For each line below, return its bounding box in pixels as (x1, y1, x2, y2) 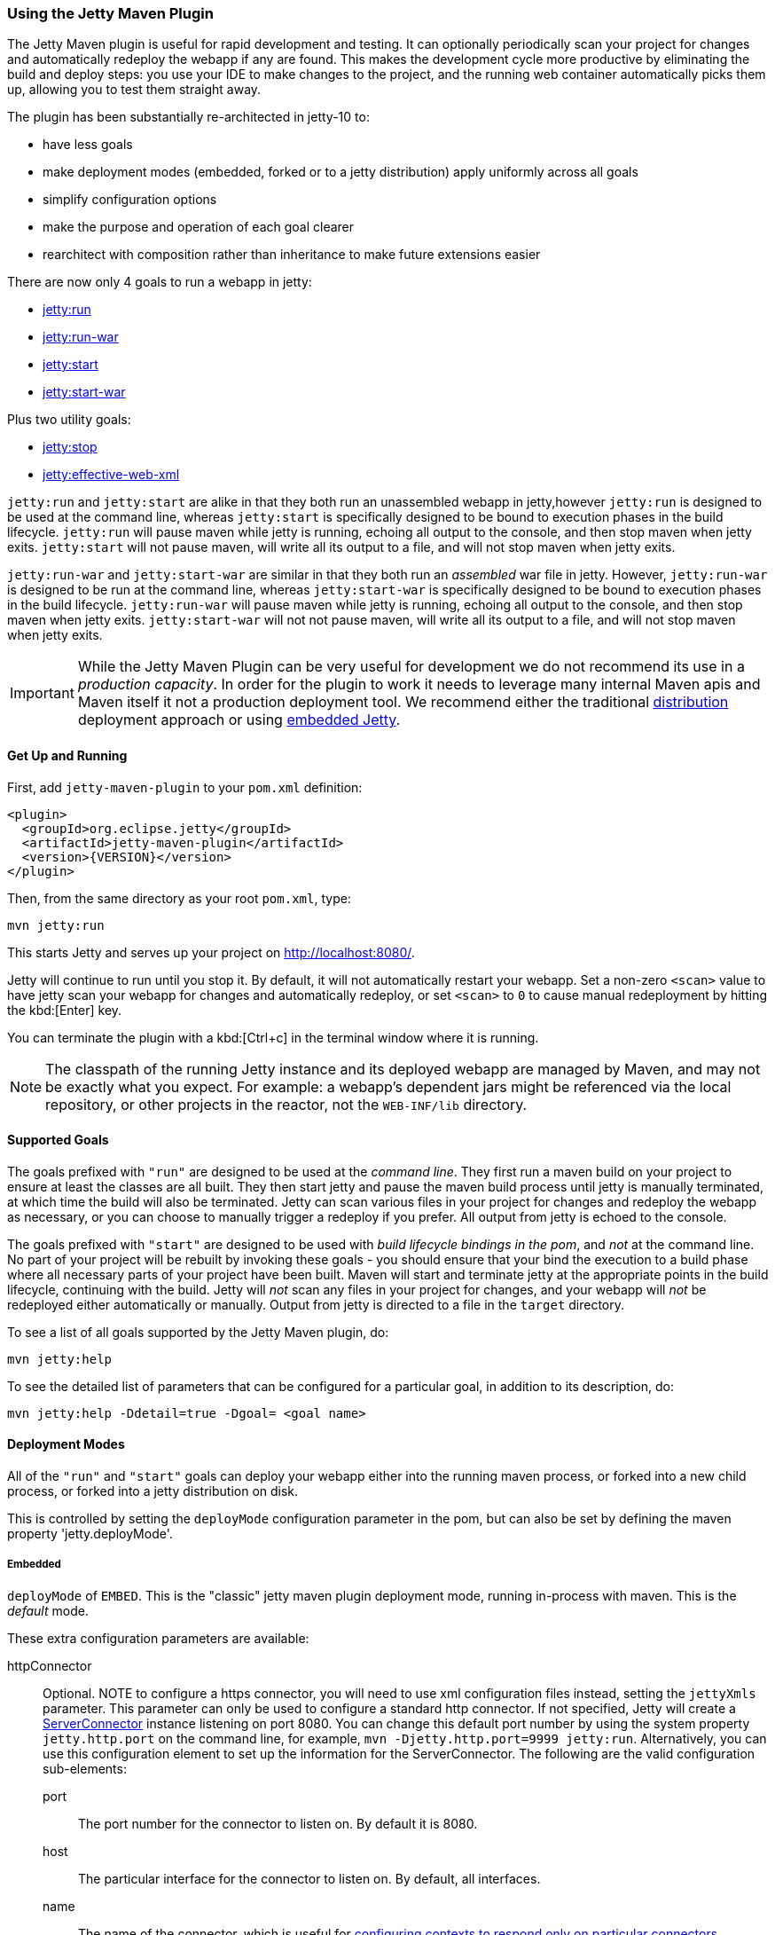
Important (10, 684, 74, 703)
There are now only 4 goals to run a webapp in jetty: (7, 274, 312, 290)
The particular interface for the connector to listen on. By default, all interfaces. (78, 1870, 541, 1886)
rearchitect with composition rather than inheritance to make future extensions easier (43, 247, 541, 263)
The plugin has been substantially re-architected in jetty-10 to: (7, 109, 370, 125)
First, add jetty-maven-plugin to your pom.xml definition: (7, 779, 363, 795)
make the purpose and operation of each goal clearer (43, 219, 355, 235)
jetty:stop (43, 439, 98, 455)
